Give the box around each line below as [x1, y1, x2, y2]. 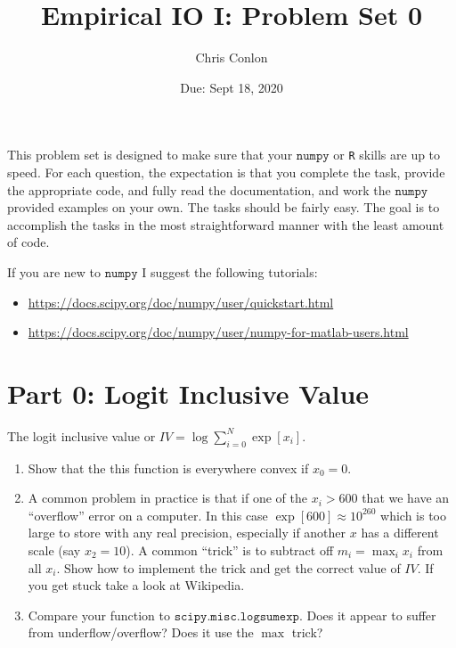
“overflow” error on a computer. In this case [28, 505, 268, 524]
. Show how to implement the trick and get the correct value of [56, 558, 401, 577]
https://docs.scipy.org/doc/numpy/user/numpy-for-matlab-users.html [28, 323, 409, 341]
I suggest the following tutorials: [142, 262, 318, 281]
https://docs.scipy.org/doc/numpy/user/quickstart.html [28, 292, 334, 311]
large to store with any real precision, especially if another [28, 523, 346, 542]
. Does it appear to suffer [298, 605, 436, 624]
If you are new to [7, 262, 102, 281]
